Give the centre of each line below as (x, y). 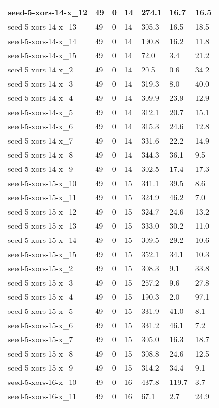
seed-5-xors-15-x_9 (40, 368)
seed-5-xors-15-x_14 (42, 240)
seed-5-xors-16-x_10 (42, 382)
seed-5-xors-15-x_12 (42, 211)
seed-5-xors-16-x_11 (42, 396)
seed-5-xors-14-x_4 (40, 98)
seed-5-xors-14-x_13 (42, 27)
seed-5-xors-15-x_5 (40, 311)
